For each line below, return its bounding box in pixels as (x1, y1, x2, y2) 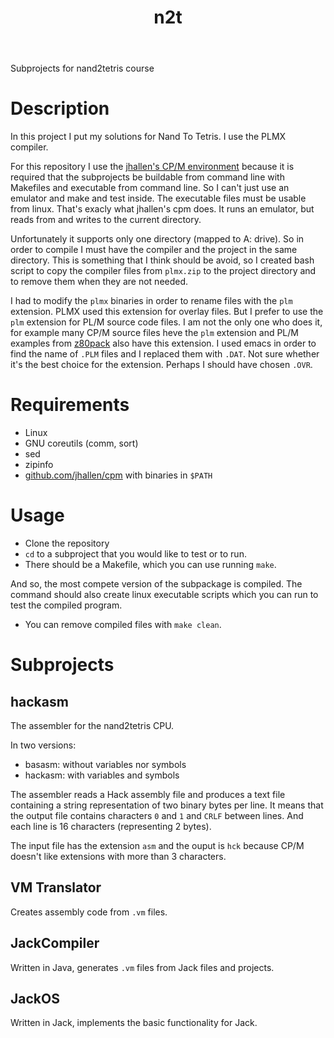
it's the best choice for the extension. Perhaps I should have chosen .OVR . (10, 359, 313, 371)
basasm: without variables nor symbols (24, 759, 187, 770)
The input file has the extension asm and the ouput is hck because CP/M (10, 840, 305, 851)
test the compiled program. (10, 599, 123, 611)
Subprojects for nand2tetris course (10, 62, 155, 75)
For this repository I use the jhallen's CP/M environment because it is (10, 161, 295, 173)
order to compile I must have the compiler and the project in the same (10, 244, 298, 256)
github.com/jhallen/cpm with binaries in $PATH (24, 469, 213, 481)
